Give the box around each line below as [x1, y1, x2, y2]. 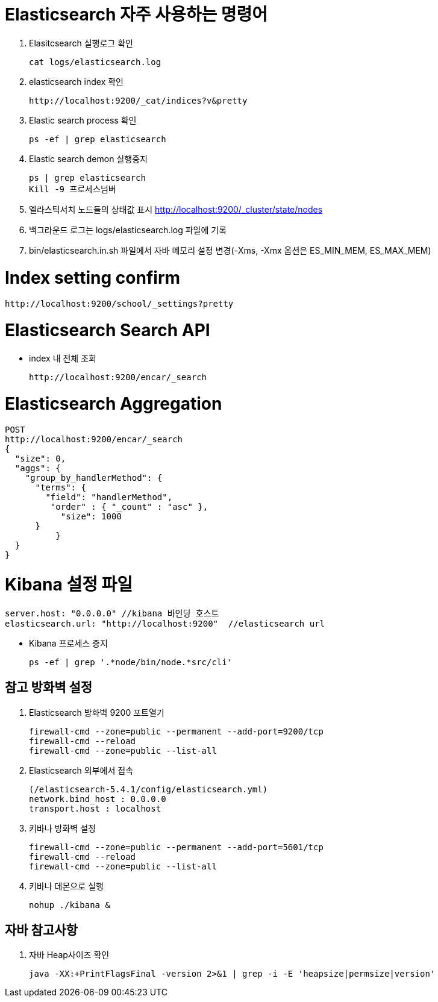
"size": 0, [14, 454, 66, 464]
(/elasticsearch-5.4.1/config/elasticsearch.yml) [29, 784, 268, 794]
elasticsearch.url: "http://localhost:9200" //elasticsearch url [5, 618, 325, 628]
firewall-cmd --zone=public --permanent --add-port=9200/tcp [29, 726, 324, 736]
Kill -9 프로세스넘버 [29, 184, 116, 194]
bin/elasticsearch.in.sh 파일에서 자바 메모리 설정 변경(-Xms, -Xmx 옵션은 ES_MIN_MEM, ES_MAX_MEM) [29, 245, 431, 255]
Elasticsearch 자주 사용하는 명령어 [5, 4, 268, 25]
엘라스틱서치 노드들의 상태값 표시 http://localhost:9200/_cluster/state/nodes [29, 204, 323, 214]
